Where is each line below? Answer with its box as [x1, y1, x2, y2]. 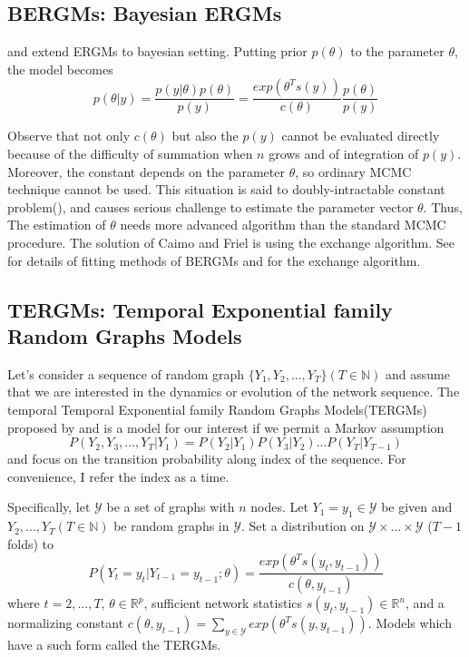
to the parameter [350, 42, 445, 61]
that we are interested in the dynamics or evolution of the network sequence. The [7, 382, 460, 401]
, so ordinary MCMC [295, 162, 412, 181]
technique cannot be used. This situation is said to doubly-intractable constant [7, 180, 445, 199]
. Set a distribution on [241, 516, 365, 535]
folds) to [7, 534, 54, 553]
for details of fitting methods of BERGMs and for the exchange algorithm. [7, 250, 421, 270]
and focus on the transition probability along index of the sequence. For [7, 449, 406, 468]
